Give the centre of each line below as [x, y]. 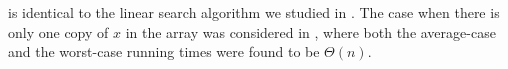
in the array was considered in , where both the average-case [310, 31]
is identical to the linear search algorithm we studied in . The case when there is [254, 12]
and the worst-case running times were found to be [164, 51]
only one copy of [58, 31]
